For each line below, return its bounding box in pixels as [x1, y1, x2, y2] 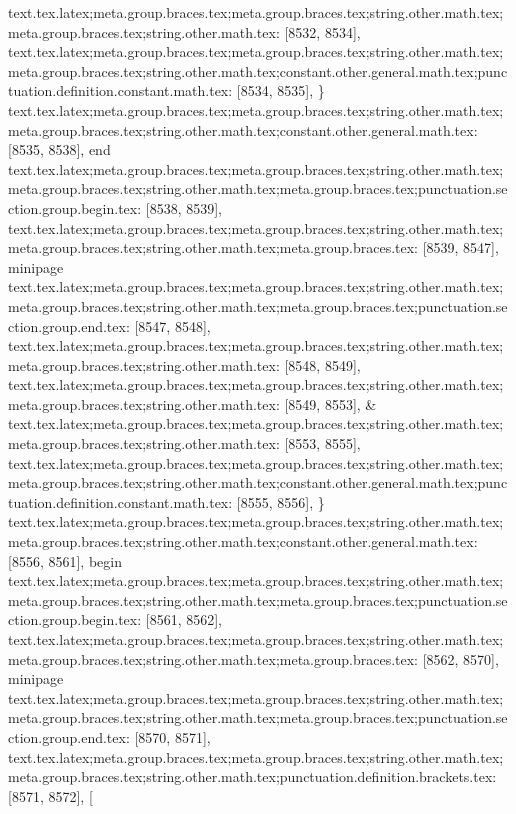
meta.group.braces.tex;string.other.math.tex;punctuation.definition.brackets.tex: [8, 766, 497, 787]
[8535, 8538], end [8, 139, 111, 160]
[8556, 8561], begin [8, 550, 122, 571]
